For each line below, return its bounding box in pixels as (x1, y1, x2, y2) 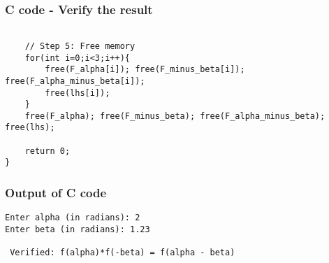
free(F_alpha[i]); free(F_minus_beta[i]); (45, 64, 245, 75)
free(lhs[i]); (45, 87, 110, 98)
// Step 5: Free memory (24, 41, 136, 51)
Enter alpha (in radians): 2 (5, 213, 140, 223)
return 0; (24, 145, 71, 156)
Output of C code (5, 184, 107, 201)
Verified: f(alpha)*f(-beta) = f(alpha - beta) (10, 248, 235, 258)
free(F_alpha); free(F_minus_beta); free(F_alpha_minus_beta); (24, 111, 326, 121)
